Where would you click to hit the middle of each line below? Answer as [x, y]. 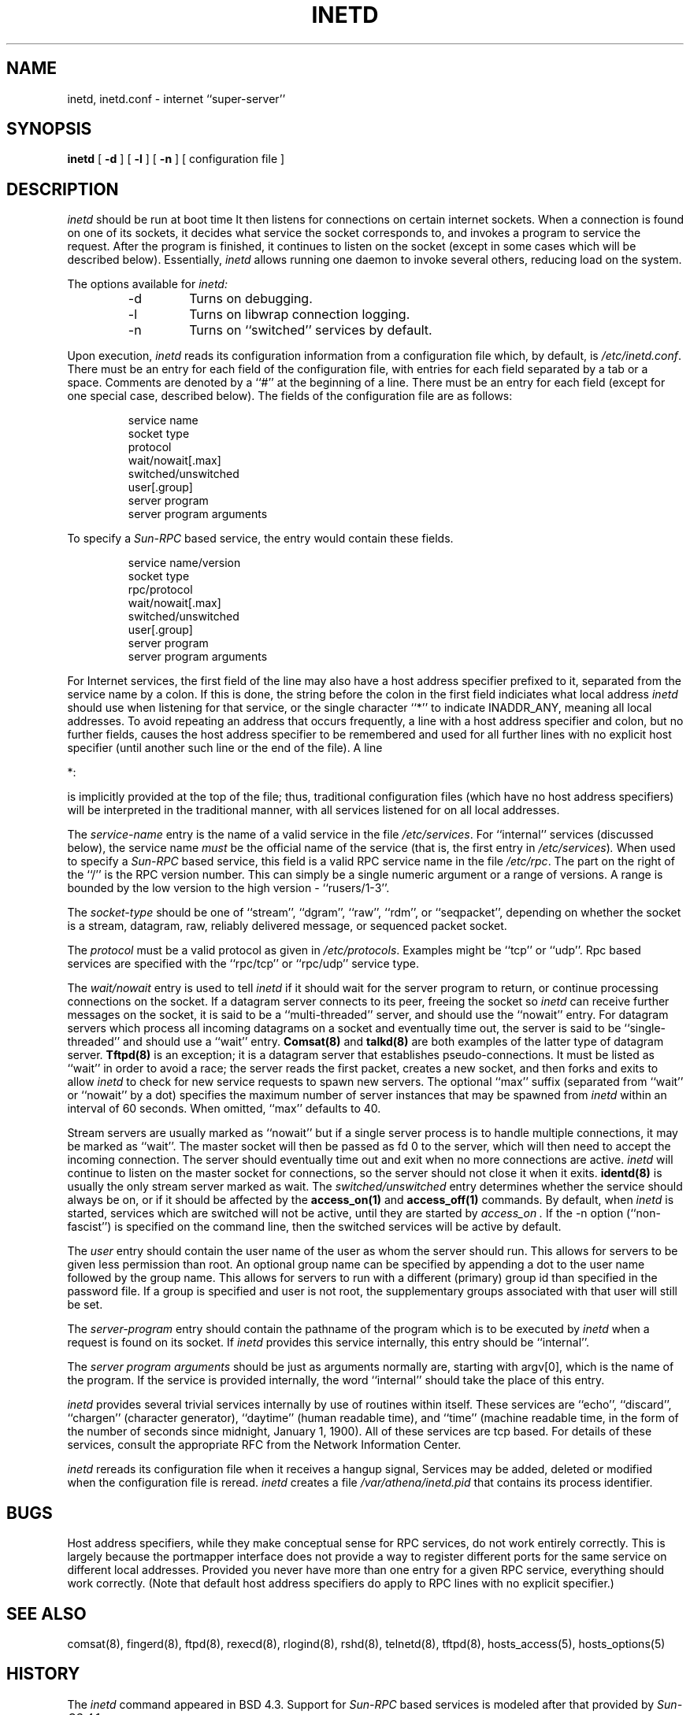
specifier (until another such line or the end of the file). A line [225, 748]
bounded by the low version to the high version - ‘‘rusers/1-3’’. [228, 888]
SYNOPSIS [49, 129]
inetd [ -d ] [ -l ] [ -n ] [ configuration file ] [176, 159]
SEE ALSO [46, 1613]
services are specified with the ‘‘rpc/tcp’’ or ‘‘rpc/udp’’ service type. [243, 964]
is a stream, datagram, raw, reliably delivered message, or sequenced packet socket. [287, 926]
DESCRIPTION [63, 189]
